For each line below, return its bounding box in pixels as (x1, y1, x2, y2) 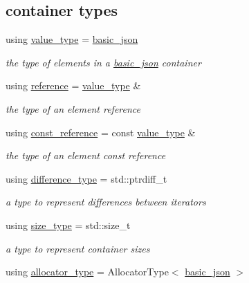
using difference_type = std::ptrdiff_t (6, 171, 167, 185)
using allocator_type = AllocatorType (6, 264, 169, 279)
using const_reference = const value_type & (6, 125, 196, 139)
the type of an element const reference (6, 148, 166, 163)
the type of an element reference (6, 101, 141, 116)
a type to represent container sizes (6, 241, 150, 255)
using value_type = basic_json (6, 32, 138, 46)
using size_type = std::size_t (6, 217, 131, 232)
